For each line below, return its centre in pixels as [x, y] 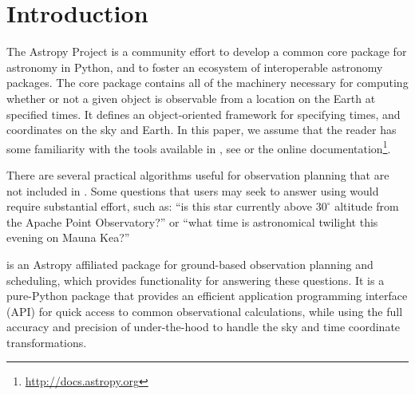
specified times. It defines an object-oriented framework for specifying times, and [204, 114]
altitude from [367, 206]
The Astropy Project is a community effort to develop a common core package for [207, 51]
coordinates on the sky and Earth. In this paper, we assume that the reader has [202, 130]
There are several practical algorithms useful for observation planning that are [198, 174]
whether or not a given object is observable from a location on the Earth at [191, 98]
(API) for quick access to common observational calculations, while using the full [205, 311]
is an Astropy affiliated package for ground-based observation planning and [190, 264]
